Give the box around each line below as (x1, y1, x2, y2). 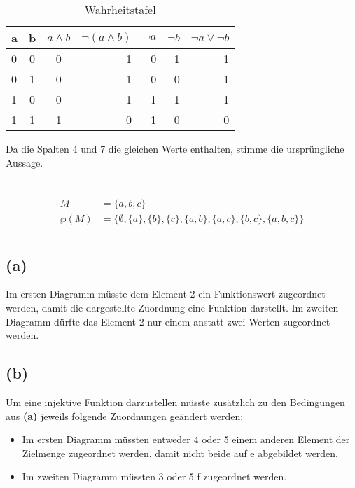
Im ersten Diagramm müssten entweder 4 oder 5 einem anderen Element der (22, 432, 350, 447)
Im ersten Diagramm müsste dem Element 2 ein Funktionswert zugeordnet (6, 286, 326, 301)
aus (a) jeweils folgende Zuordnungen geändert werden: (6, 408, 244, 423)
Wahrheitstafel (84, 1, 156, 18)
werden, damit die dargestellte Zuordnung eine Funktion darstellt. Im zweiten (6, 300, 339, 315)
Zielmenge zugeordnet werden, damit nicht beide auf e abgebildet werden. (22, 445, 339, 460)
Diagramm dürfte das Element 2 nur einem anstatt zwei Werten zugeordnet (6, 314, 330, 328)
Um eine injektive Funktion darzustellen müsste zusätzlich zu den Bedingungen (6, 395, 345, 410)
